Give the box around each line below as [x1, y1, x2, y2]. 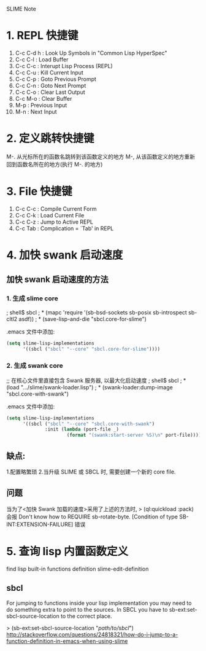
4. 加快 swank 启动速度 [6, 248, 123, 262]
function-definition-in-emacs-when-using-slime [6, 637, 128, 644]
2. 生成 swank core [6, 362, 63, 370]
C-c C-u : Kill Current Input [15, 69, 84, 76]
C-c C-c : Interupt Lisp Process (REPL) [15, 62, 113, 69]
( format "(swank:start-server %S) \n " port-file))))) [66, 432, 204, 439]
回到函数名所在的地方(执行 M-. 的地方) [6, 160, 103, 168]
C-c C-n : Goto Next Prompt [15, 82, 86, 89]
